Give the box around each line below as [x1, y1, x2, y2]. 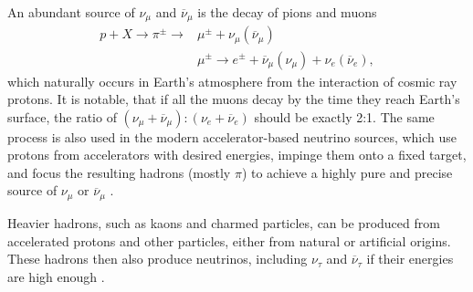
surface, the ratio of [7, 107, 117, 126]
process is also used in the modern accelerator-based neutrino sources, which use [7, 127, 457, 146]
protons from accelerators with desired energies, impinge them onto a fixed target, [7, 145, 467, 164]
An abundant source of [7, 3, 135, 21]
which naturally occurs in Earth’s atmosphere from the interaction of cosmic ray [7, 71, 457, 90]
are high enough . [7, 266, 105, 286]
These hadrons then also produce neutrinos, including [7, 249, 308, 268]
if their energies [366, 249, 454, 268]
